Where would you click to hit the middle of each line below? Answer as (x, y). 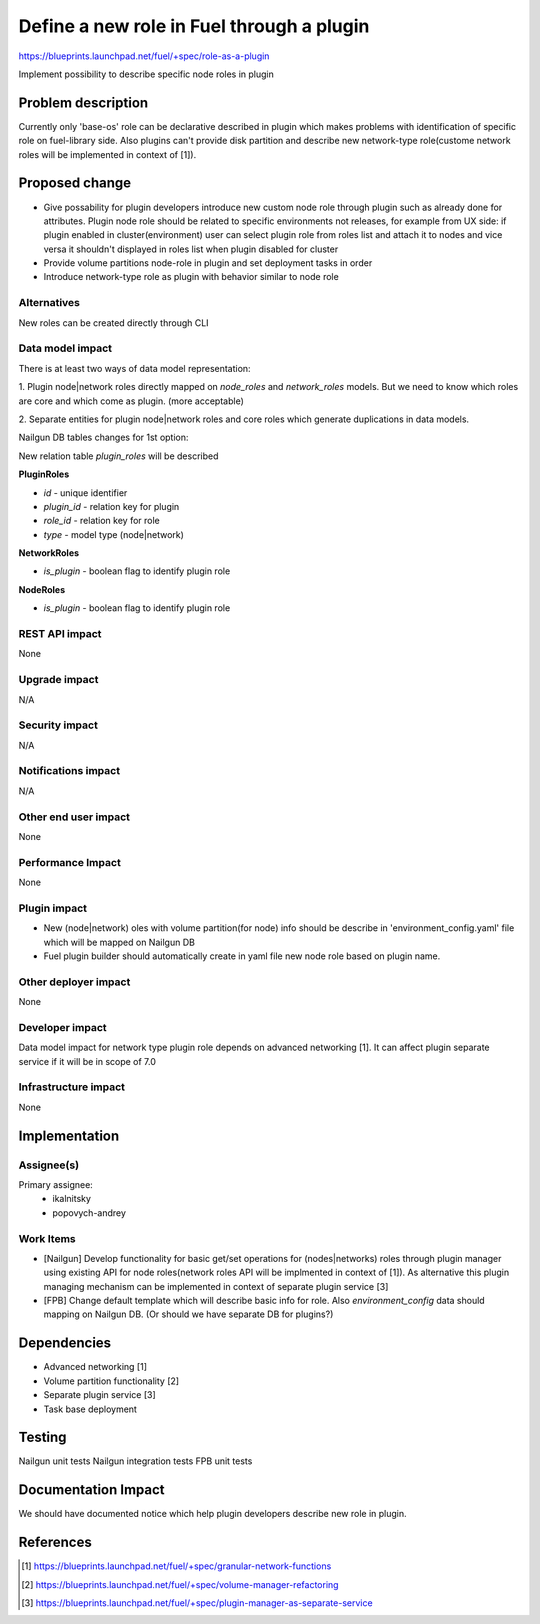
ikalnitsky (72, 1199)
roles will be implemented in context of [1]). (107, 154)
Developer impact (62, 1027)
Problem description (83, 102)
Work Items (47, 1238)
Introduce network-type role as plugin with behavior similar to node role (191, 277)
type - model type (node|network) (114, 534)
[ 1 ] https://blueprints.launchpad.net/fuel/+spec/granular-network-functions (176, 1566)
